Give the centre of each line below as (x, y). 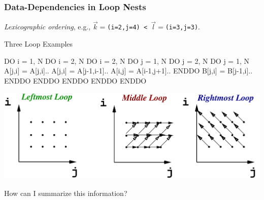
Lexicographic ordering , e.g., (47, 27)
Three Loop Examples (39, 44)
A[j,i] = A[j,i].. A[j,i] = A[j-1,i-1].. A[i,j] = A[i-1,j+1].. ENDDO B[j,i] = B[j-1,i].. (128, 71)
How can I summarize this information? (66, 193)
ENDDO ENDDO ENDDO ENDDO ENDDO (75, 80)
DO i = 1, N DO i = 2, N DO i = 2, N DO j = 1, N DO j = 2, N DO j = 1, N (127, 61)
